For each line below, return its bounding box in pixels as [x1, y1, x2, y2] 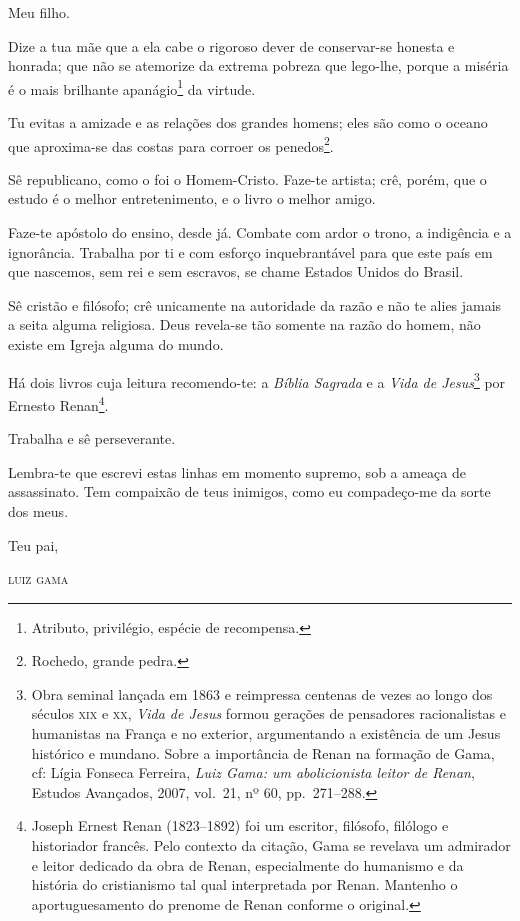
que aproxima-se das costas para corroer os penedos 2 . [8, 132, 334, 156]
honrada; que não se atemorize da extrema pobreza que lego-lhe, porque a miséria [8, 55, 509, 76]
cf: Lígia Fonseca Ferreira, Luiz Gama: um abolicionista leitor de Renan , [31, 762, 475, 783]
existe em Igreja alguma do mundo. [8, 334, 224, 355]
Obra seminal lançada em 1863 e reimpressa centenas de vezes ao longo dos [31, 683, 493, 704]
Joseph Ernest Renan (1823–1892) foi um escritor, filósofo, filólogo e [31, 815, 449, 836]
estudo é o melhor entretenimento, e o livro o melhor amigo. [8, 188, 376, 209]
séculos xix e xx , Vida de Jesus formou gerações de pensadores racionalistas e [31, 703, 506, 724]
